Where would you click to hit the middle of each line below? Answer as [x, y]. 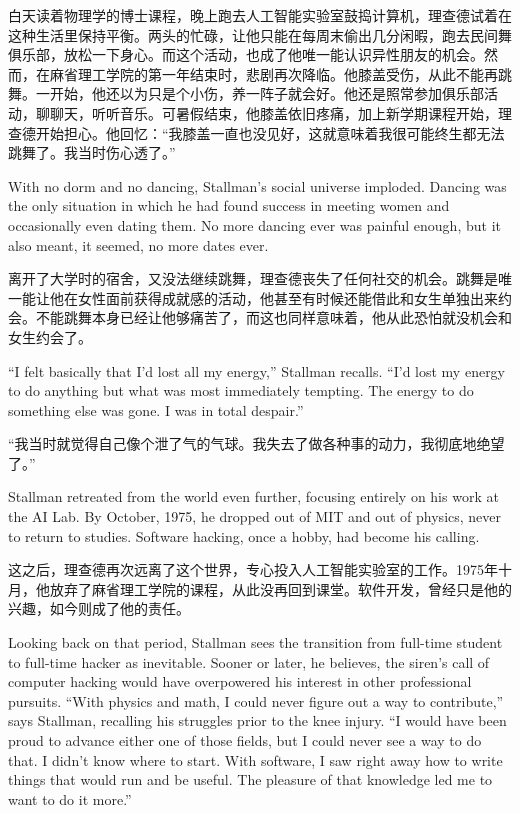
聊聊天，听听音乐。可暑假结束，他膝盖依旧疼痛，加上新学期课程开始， [266, 112]
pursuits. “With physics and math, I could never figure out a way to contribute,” [256, 700]
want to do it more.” [70, 798]
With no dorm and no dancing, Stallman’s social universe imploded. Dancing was [257, 185]
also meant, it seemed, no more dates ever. [138, 244]
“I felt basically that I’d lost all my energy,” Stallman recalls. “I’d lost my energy [257, 370]
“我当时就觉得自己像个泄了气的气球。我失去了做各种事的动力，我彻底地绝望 [256, 443]
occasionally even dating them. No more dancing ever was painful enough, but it [254, 224]
